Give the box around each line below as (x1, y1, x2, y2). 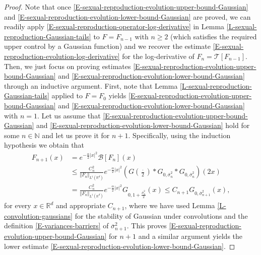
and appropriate (56, 200, 106, 211)
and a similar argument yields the (138, 230, 243, 241)
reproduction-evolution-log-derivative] (4, 50, 120, 61)
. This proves (126, 220, 167, 231)
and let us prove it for (42, 130, 110, 140)
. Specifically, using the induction (128, 130, 231, 140)
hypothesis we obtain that (4, 140, 84, 150)
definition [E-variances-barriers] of (4, 220, 109, 231)
